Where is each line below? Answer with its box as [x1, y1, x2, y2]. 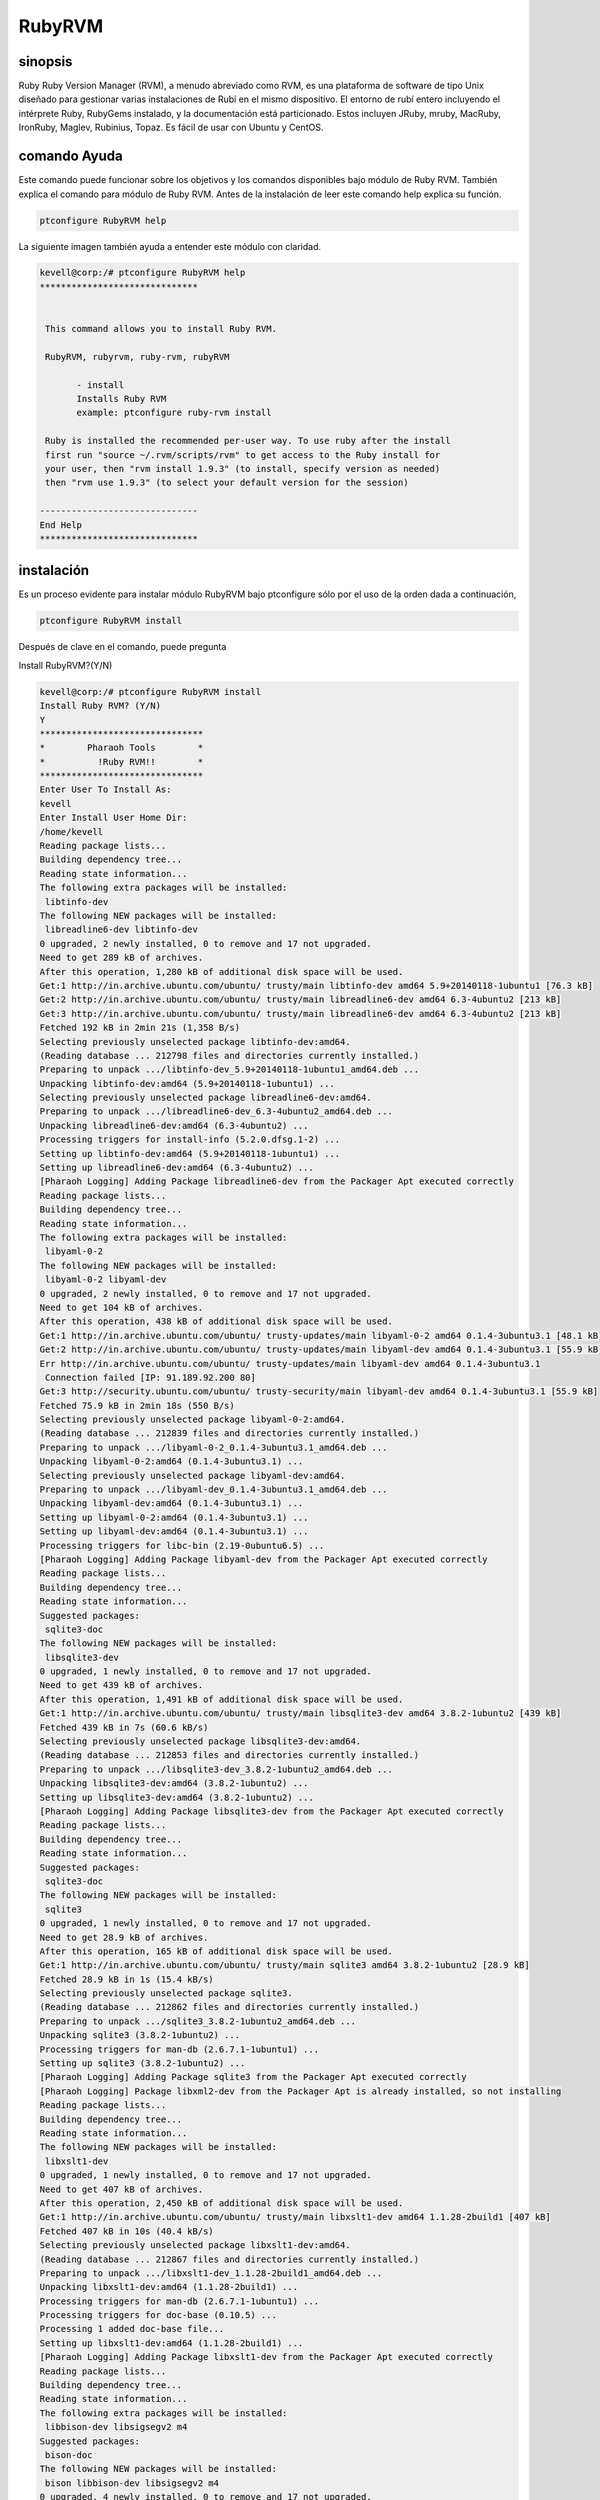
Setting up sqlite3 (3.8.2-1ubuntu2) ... [39, 2058, 246, 2069]
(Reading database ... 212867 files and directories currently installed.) [39, 2253, 420, 2265]
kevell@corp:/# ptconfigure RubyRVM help [39, 267, 246, 279]
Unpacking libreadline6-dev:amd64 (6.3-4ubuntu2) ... [39, 1120, 309, 1131]
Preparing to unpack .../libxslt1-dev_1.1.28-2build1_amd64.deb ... [39, 2267, 383, 2279]
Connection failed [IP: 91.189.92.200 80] [45, 1371, 257, 1383]
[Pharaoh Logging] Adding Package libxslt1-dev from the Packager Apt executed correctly [39, 2351, 494, 2363]
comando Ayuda [18, 148, 124, 165]
